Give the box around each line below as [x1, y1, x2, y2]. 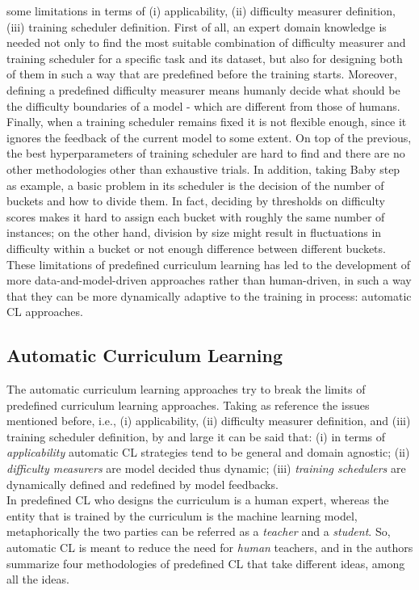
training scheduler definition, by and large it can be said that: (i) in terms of [6, 428, 386, 445]
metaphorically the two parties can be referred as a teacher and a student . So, [6, 523, 391, 540]
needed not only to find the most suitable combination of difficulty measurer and [6, 34, 406, 51]
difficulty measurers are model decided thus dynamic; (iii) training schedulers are [6, 460, 406, 477]
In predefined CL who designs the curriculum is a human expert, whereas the [6, 491, 389, 508]
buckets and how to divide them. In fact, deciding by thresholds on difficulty [6, 192, 385, 209]
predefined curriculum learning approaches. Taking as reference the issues [6, 396, 370, 413]
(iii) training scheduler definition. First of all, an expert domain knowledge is [6, 18, 387, 35]
